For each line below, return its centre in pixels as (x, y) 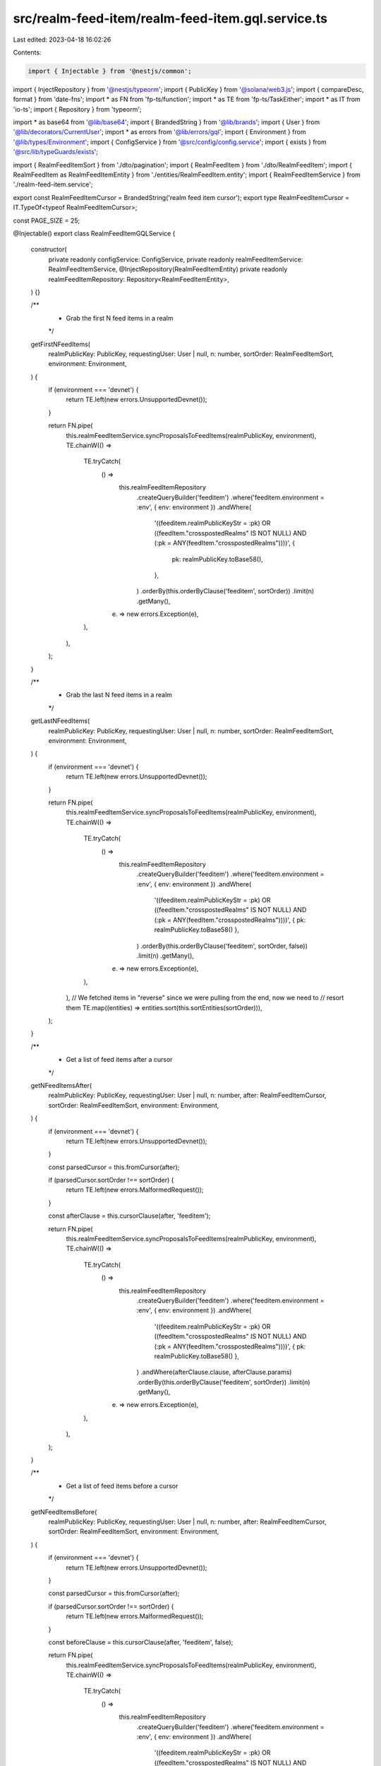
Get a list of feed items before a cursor (122, 1486)
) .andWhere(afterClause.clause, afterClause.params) (214, 1372)
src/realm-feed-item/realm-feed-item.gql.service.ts (170, 18)
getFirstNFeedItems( (61, 344)
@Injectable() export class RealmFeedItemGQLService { (94, 233)
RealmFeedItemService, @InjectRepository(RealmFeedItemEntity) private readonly (168, 269)
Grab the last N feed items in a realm (119, 695)
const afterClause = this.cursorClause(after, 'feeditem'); (129, 1216)
